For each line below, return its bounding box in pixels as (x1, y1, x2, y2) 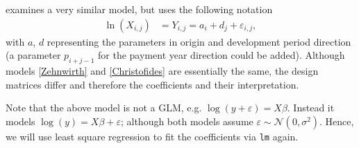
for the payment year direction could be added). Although (98, 48, 345, 62)
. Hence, (319, 113, 354, 128)
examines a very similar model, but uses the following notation (6, 2, 273, 16)
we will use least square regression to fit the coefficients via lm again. (6, 129, 299, 143)
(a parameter (6, 48, 61, 62)
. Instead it (287, 100, 335, 115)
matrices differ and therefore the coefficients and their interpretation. (6, 77, 299, 91)
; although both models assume (120, 113, 253, 128)
